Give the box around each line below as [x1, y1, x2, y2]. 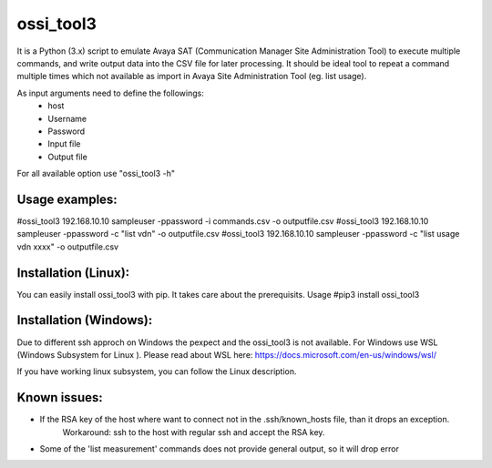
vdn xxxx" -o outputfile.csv [16, 241, 118, 252]
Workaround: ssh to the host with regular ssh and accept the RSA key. [62, 426, 325, 437]
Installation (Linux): [16, 265, 130, 280]
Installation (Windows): [16, 312, 153, 328]
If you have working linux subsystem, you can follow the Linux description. [16, 366, 297, 377]
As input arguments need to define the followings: [16, 87, 204, 98]
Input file [47, 138, 81, 149]
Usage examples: [16, 191, 118, 207]
